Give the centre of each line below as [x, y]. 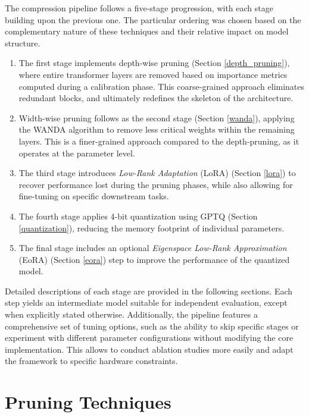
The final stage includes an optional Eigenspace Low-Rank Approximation [153, 248]
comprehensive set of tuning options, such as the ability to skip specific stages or [152, 326]
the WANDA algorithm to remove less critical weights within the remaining [157, 129]
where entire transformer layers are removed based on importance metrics [153, 74]
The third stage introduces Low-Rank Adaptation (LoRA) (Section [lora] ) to [157, 173]
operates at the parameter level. [77, 153]
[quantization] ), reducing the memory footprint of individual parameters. [152, 228]
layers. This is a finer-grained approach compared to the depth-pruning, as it [159, 141]
